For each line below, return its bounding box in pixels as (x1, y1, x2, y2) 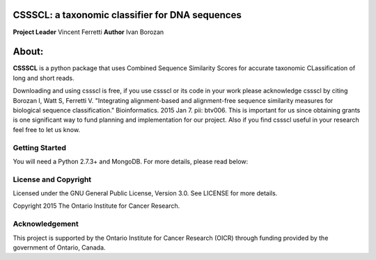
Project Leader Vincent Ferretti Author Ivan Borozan (13, 28, 164, 36)
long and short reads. (13, 74, 75, 82)
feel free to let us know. (13, 125, 80, 133)
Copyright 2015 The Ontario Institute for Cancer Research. (13, 202, 180, 210)
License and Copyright (13, 174, 92, 184)
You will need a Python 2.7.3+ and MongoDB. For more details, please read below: (13, 157, 249, 165)
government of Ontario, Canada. (13, 243, 106, 252)
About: (13, 46, 44, 58)
